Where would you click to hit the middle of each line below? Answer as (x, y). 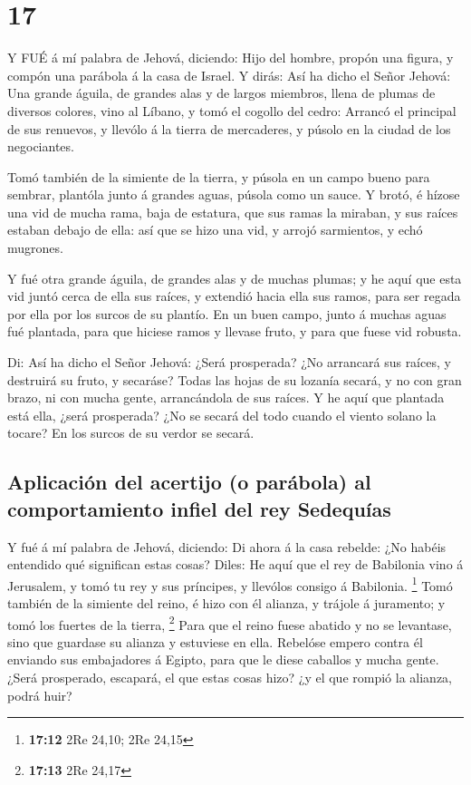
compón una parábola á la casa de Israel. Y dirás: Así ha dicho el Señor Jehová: (229, 75)
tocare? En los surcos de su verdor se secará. (131, 433)
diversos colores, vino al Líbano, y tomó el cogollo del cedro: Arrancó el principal (232, 110)
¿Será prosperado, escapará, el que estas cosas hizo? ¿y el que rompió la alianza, (230, 678)
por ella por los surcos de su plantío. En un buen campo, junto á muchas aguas (227, 313)
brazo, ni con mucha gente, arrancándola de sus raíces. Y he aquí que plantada (226, 397)
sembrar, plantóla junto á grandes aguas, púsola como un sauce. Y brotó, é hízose (234, 194)
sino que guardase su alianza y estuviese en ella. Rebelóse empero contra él (215, 641)
